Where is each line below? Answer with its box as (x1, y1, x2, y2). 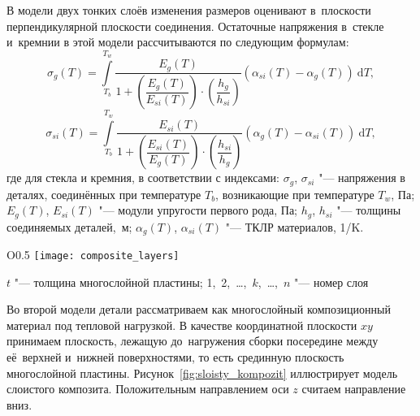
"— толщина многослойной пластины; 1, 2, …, (14, 273, 247, 290)
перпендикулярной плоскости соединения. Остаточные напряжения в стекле (6, 17, 384, 34)
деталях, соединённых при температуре (6, 185, 201, 202)
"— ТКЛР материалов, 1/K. (225, 218, 364, 235)
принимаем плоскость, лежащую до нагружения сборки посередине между (6, 332, 379, 349)
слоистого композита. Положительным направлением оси (6, 380, 289, 397)
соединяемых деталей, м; (6, 218, 132, 235)
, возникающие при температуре (215, 185, 375, 202)
